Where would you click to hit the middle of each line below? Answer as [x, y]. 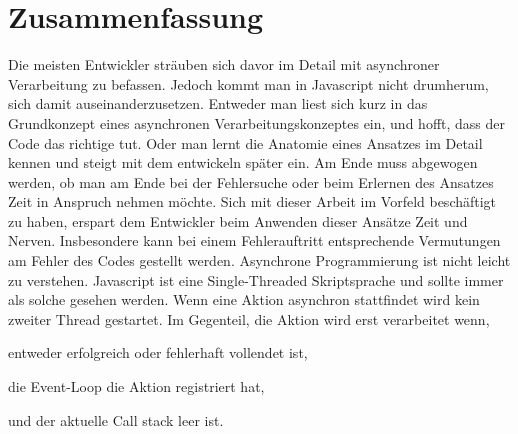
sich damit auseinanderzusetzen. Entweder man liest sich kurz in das [218, 103]
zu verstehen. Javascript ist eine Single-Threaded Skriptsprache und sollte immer [256, 279]
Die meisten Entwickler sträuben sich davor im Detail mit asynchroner [224, 64]
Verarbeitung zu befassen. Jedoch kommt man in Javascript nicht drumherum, [248, 83]
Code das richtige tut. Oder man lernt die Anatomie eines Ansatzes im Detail [245, 142]
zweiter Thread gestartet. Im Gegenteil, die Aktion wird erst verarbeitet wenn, [249, 318]
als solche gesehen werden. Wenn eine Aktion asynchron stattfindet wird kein [244, 299]
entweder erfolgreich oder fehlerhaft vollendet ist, [158, 352]
